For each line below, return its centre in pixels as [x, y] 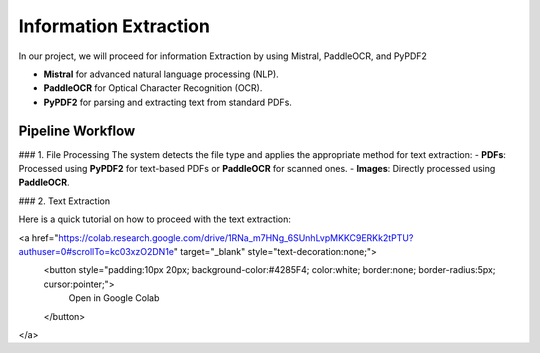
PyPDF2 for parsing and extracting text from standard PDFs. [167, 102]
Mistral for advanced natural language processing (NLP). [161, 74]
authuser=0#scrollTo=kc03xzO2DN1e [96, 251]
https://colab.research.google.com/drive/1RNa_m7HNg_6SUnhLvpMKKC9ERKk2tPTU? [236, 237]
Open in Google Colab [114, 298]
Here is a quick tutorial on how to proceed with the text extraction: [155, 219]
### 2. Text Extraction [64, 201]
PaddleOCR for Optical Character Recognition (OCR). [153, 88]
